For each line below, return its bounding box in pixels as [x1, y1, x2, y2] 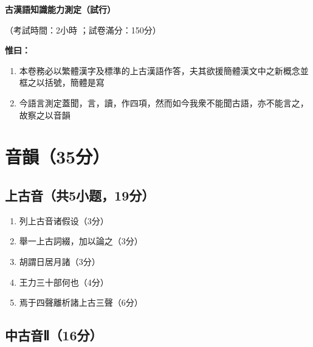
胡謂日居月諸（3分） [19, 255, 100, 267]
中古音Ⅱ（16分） [5, 326, 103, 345]
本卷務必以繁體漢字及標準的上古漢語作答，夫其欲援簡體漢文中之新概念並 [19, 64, 309, 77]
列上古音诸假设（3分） [19, 214, 109, 227]
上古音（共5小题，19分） [5, 185, 155, 204]
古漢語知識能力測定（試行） [5, 3, 115, 15]
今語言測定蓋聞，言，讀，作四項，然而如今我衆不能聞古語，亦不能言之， [19, 96, 309, 109]
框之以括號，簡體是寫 [19, 76, 105, 89]
